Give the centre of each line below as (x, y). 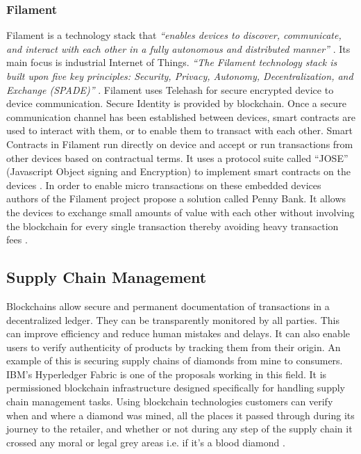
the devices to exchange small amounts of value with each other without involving (180, 212)
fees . (17, 240)
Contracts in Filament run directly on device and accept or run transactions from (180, 144)
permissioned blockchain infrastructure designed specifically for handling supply (176, 388)
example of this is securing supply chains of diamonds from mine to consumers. (175, 360)
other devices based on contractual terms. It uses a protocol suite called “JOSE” (177, 157)
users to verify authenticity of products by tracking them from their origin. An (174, 347)
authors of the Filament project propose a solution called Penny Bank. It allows (176, 198)
